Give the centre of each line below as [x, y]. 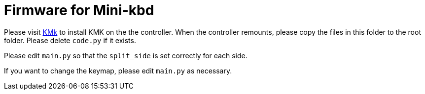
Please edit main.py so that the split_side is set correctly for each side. [126, 55]
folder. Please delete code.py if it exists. [70, 40]
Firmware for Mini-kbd [79, 10]
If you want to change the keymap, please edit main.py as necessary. [118, 70]
